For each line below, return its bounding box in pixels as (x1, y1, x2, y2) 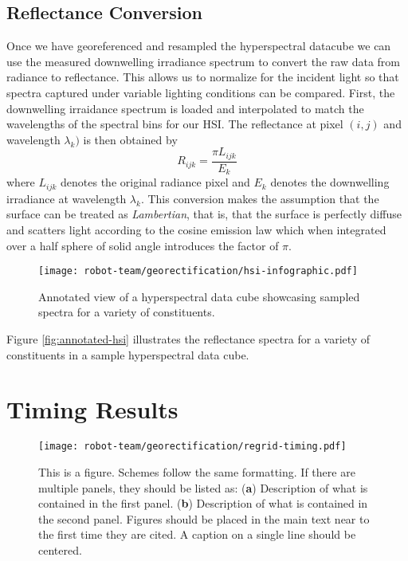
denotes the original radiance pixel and (61, 174, 250, 190)
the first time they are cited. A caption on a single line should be (38, 526, 356, 543)
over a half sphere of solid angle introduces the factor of (6, 237, 279, 253)
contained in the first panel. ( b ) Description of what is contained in (38, 495, 368, 512)
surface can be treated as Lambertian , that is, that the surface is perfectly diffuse (6, 206, 402, 222)
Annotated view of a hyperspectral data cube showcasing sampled (38, 288, 360, 304)
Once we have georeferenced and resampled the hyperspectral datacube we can (6, 37, 391, 54)
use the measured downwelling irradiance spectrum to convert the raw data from (6, 53, 400, 69)
